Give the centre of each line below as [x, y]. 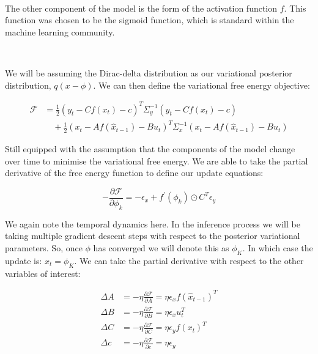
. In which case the [278, 248]
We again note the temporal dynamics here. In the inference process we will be [153, 223]
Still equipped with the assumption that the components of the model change [150, 149]
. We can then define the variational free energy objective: [202, 85]
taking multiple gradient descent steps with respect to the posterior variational [153, 236]
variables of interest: [43, 273]
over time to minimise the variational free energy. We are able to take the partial [157, 160]
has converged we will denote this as [161, 248]
